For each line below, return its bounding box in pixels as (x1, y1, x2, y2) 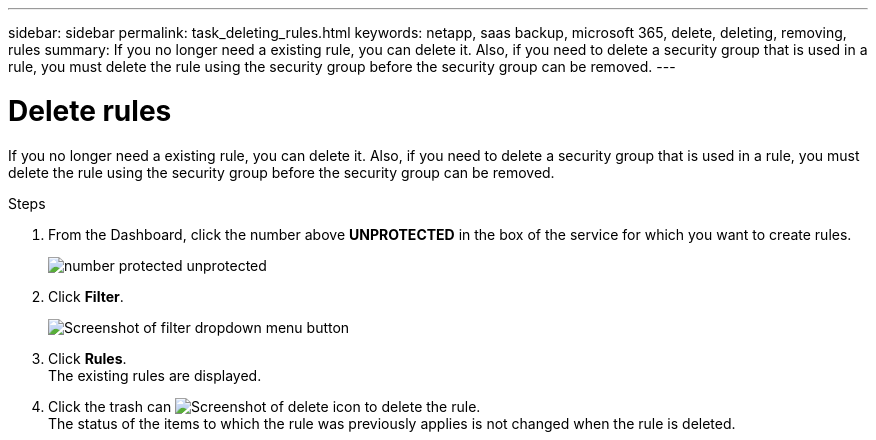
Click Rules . (48, 349, 127, 367)
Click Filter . (48, 287, 124, 305)
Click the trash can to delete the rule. (48, 397, 481, 415)
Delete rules (8, 93, 172, 128)
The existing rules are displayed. (48, 366, 262, 384)
